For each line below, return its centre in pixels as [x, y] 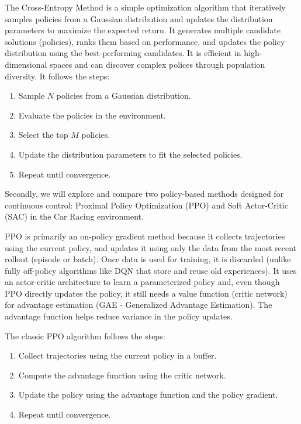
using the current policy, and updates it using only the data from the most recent [151, 247]
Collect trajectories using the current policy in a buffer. [117, 355]
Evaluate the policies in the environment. [92, 115]
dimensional [26, 64]
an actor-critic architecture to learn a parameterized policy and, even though [142, 282]
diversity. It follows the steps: [57, 76]
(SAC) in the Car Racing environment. [74, 216]
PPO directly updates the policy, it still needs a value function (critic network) [146, 293]
